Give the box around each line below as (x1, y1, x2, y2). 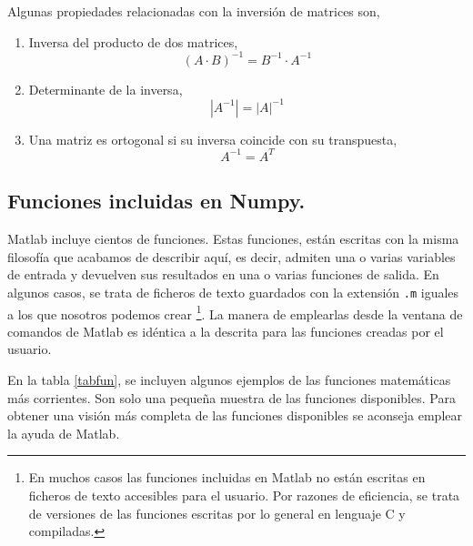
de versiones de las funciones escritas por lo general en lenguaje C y (28, 503, 406, 522)
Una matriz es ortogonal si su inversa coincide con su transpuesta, (28, 129, 398, 148)
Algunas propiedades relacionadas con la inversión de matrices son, (7, 2, 380, 20)
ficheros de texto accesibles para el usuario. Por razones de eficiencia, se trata (28, 485, 460, 504)
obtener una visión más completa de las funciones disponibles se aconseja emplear (7, 406, 462, 425)
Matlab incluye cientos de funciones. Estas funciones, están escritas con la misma (7, 229, 459, 248)
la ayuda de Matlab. (7, 423, 120, 442)
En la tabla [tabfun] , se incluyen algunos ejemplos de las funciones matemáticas (7, 369, 451, 389)
